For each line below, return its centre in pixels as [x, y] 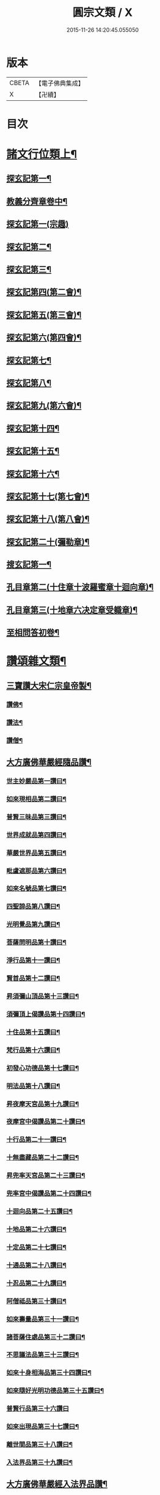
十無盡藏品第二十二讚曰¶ [43, 1157]
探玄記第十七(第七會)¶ [48, 496]
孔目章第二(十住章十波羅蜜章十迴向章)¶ [80, 587]
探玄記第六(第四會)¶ [44, 338]
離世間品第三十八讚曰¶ [40, 1445]
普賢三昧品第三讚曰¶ [37, 817]
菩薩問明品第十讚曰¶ [37, 942]
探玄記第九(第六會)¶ [44, 406]
